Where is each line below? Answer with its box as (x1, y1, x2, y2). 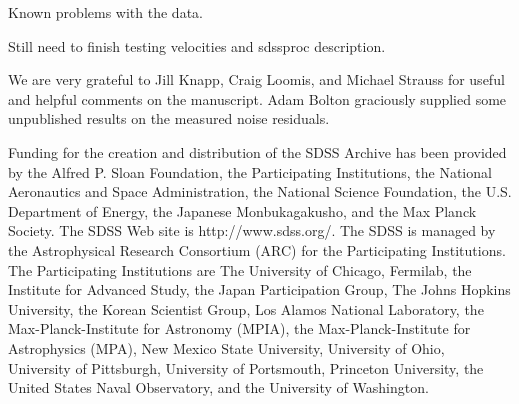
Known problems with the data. (8, 2, 203, 22)
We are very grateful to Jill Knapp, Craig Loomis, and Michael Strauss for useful (8, 69, 505, 90)
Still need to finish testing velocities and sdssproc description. (8, 35, 386, 56)
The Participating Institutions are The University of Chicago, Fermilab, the (8, 259, 472, 280)
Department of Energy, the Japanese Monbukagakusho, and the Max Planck (8, 200, 477, 221)
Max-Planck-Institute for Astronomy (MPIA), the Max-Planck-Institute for (8, 318, 471, 339)
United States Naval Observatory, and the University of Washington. (8, 377, 429, 398)
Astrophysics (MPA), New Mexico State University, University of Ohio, (8, 337, 445, 358)
